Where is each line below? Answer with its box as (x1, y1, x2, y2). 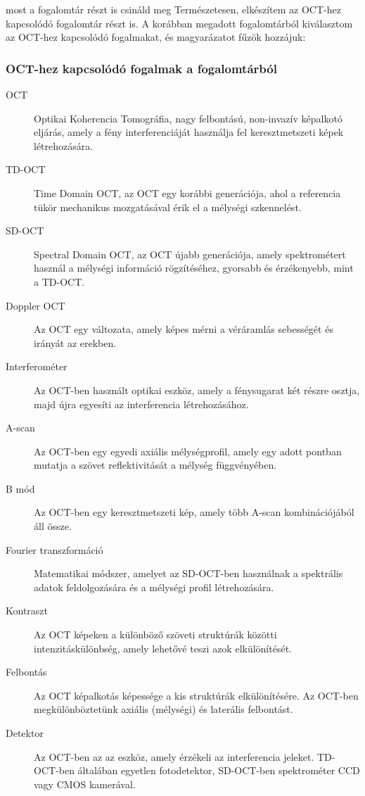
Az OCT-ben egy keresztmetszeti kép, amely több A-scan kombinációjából (34, 505, 354, 519)
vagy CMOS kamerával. (34, 776, 136, 791)
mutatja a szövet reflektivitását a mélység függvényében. (34, 457, 277, 472)
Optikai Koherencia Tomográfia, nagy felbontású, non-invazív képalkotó (34, 110, 342, 125)
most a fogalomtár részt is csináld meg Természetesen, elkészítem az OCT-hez (6, 2, 341, 16)
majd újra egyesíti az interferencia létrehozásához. (34, 396, 249, 411)
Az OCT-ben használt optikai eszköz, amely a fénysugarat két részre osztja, (34, 382, 360, 397)
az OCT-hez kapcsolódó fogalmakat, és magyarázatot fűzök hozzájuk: (6, 30, 306, 44)
